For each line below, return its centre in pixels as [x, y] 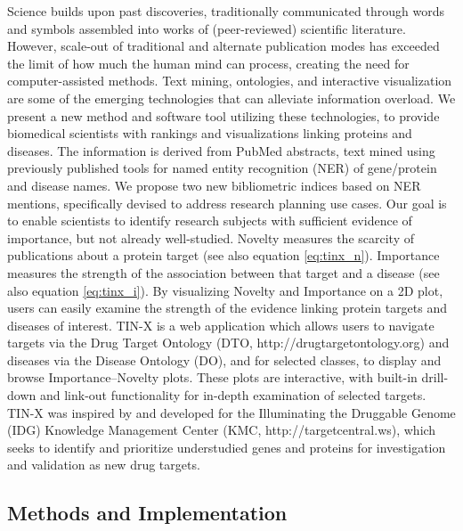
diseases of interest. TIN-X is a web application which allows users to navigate [221, 325]
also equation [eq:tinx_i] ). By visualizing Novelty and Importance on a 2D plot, [225, 290]
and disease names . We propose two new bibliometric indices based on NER [214, 185]
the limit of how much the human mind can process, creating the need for [208, 63]
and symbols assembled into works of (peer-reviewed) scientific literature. [207, 28]
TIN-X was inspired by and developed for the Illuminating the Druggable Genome [231, 412]
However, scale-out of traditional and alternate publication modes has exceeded [223, 46]
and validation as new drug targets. [104, 465]
